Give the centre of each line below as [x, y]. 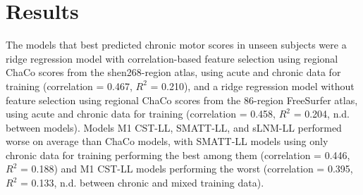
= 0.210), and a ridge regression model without [252, 86]
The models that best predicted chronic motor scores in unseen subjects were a [176, 45]
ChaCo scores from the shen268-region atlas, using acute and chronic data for [173, 72]
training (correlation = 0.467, [69, 86]
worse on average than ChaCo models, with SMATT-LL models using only [167, 141]
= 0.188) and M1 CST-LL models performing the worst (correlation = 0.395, [186, 169]
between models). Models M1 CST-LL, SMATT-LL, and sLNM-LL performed [174, 127]
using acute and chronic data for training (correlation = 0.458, [141, 114]
